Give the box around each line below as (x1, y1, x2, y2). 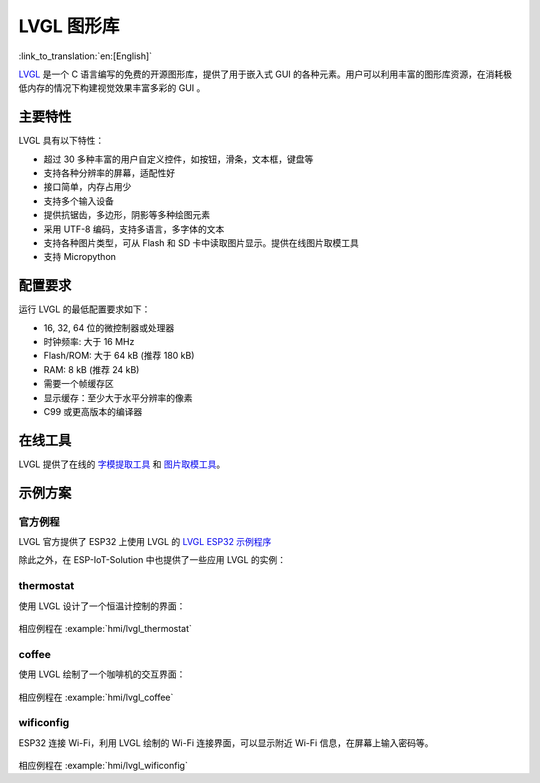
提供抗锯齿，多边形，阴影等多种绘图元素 (43, 209, 210, 221)
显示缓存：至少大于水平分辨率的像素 (43, 391, 193, 404)
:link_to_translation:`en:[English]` (18, 50, 153, 62)
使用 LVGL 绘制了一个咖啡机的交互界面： (18, 668, 186, 680)
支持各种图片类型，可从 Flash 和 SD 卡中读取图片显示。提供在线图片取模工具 (43, 236, 360, 249)
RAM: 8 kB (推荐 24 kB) (43, 363, 140, 375)
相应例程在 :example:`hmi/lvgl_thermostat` (18, 622, 192, 634)
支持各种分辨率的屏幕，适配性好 (43, 167, 175, 179)
